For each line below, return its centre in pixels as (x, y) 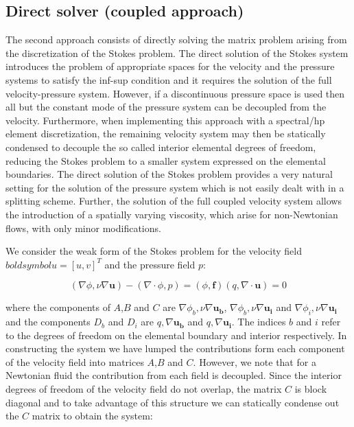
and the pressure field (150, 264)
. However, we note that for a (255, 361)
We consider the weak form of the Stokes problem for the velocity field (154, 251)
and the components (48, 322)
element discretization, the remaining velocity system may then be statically (166, 134)
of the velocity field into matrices (75, 361)
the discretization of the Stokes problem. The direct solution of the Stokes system (177, 53)
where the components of (58, 307)
